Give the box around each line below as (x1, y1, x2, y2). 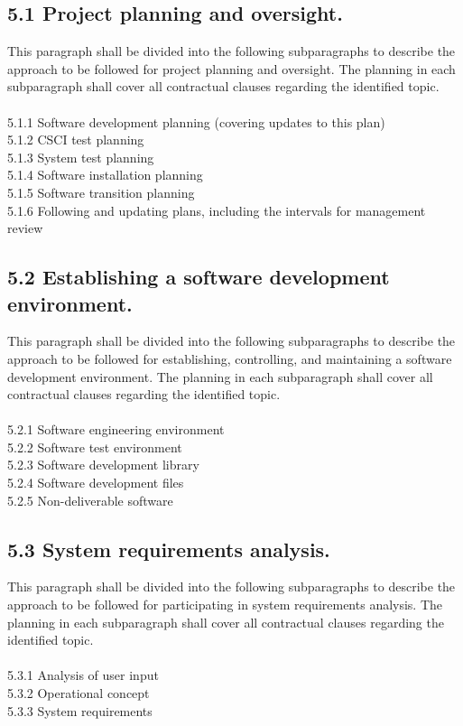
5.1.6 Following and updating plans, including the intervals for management (7, 200, 426, 219)
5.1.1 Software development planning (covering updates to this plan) (7, 112, 385, 131)
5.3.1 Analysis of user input (7, 665, 159, 684)
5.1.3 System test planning (7, 147, 154, 166)
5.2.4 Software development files (7, 473, 184, 492)
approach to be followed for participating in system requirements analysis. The (7, 595, 443, 614)
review (7, 219, 43, 237)
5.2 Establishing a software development (7, 263, 390, 291)
